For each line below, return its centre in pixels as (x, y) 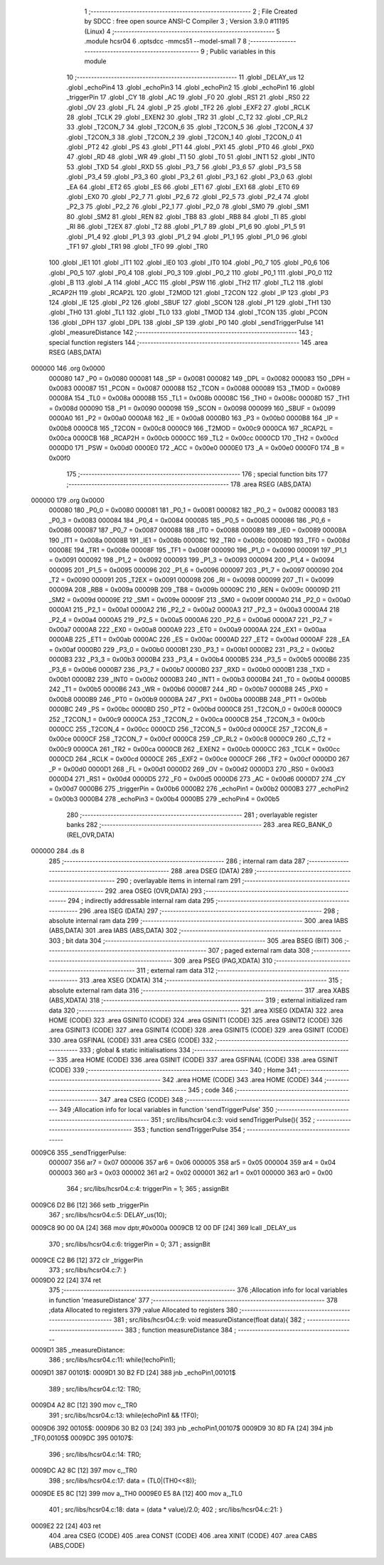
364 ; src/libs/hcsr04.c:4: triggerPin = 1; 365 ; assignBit (148, 1189)
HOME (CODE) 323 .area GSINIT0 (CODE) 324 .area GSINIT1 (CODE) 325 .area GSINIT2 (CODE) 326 (196, 1020)
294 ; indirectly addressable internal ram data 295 (141, 901)
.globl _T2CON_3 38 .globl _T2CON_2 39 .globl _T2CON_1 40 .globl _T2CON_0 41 (184, 137)
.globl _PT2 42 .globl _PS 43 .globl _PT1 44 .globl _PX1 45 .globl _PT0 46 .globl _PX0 (190, 147)
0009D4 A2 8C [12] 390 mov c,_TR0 (84, 1405)
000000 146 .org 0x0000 (68, 368)
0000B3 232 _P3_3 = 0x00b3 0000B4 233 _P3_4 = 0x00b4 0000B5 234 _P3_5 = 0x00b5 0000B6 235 (199, 659)
